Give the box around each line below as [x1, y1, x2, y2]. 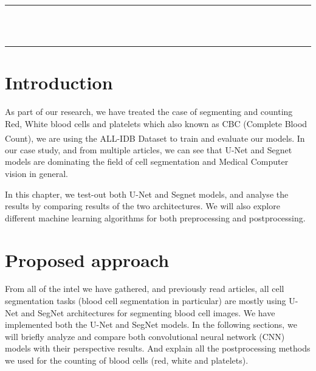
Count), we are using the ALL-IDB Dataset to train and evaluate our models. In [5, 131, 305, 144]
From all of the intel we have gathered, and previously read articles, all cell [5, 282, 284, 295]
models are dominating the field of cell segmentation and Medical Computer [5, 155, 289, 168]
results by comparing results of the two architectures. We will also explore [5, 199, 280, 212]
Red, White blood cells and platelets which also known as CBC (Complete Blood [5, 117, 307, 130]
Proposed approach [5, 247, 170, 272]
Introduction [5, 70, 113, 95]
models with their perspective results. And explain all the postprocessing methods [5, 342, 311, 355]
